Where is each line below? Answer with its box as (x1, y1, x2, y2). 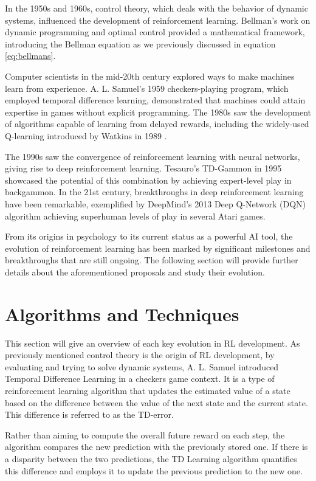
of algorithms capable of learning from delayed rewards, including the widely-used (5, 117, 309, 130)
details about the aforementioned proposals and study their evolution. (5, 265, 265, 278)
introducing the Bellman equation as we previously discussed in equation (5, 37, 276, 50)
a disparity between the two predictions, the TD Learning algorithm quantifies (5, 452, 297, 465)
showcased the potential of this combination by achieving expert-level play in (5, 173, 292, 186)
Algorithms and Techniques (5, 301, 239, 326)
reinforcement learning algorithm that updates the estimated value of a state (5, 384, 290, 396)
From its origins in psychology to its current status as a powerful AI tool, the (5, 230, 293, 243)
